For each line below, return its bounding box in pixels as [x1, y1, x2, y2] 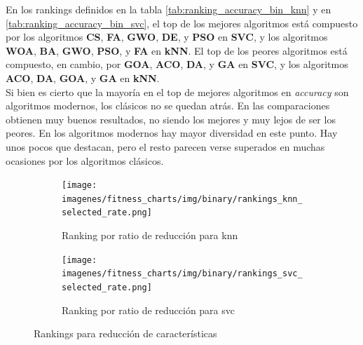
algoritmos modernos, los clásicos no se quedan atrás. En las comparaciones [6, 98, 330, 113]
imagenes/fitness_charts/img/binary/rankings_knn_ [62, 194, 303, 204]
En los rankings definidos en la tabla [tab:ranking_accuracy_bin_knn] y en [6, 2, 331, 16]
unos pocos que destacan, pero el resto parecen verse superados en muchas [6, 139, 325, 154]
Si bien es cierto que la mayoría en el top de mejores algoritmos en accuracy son [6, 84, 349, 99]
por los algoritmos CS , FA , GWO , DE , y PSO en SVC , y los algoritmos [6, 29, 328, 44]
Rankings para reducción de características [34, 326, 217, 341]
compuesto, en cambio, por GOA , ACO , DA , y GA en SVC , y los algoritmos [6, 57, 348, 72]
